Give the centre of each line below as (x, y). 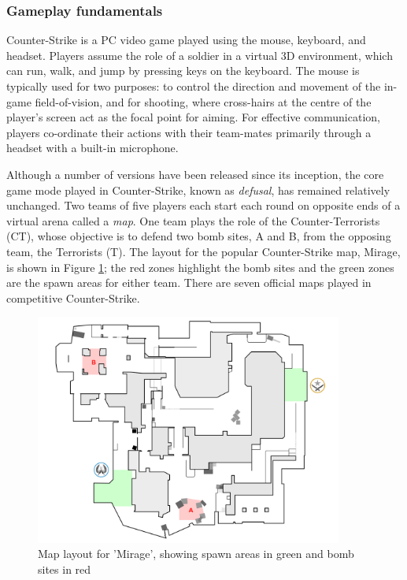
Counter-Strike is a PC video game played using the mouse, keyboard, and (186, 40)
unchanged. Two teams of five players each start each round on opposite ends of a (203, 205)
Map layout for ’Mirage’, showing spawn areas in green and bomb (196, 554)
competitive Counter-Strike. (73, 297)
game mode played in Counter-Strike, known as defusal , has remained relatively (198, 190)
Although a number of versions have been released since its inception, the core (195, 174)
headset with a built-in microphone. (92, 148)
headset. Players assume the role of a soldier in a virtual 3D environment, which (200, 55)
